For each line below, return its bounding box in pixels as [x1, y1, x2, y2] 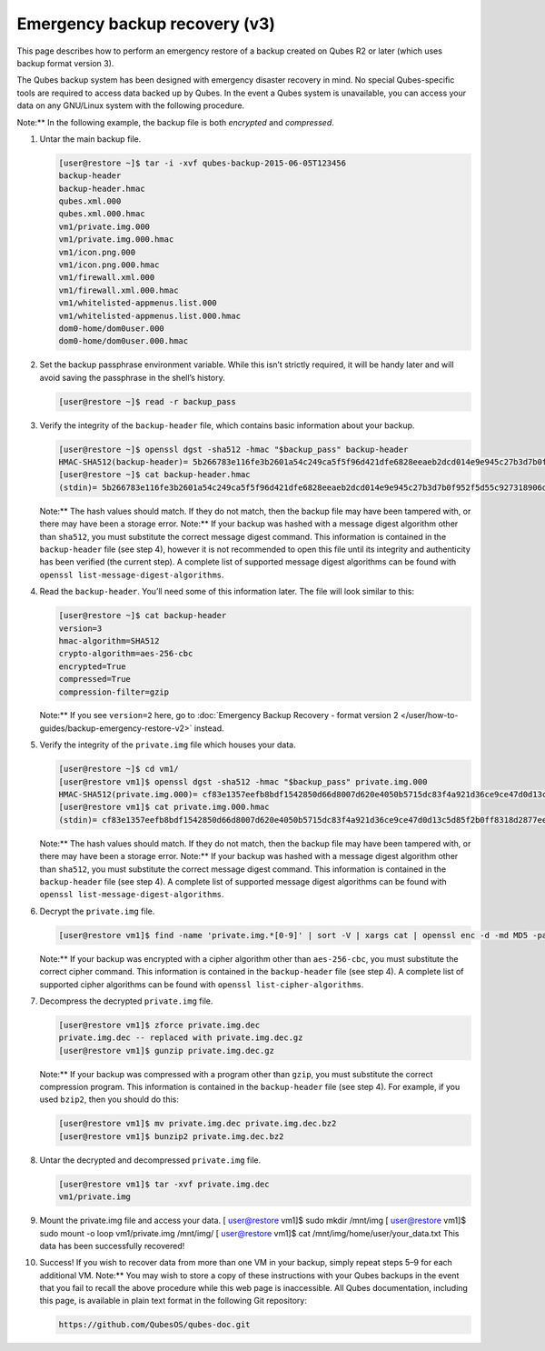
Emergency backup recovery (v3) [16, 14, 276, 34]
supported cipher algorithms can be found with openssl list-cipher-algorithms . [39, 978, 364, 990]
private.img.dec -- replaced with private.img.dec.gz [58, 1033, 303, 1043]
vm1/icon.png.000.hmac [58, 260, 160, 270]
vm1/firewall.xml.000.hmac [58, 285, 179, 295]
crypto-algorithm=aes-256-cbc [58, 648, 193, 659]
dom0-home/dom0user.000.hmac [58, 336, 189, 346]
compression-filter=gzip [58, 686, 170, 697]
